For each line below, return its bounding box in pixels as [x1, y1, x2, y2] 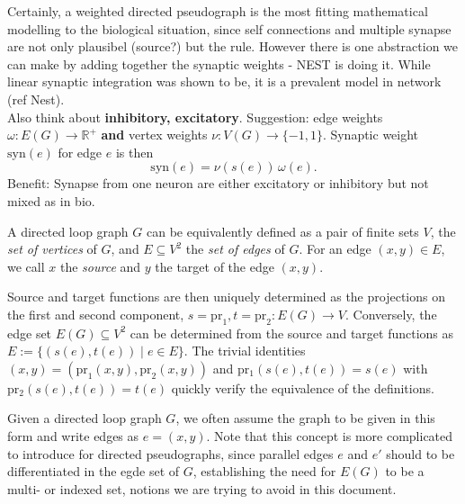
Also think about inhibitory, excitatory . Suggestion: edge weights [7, 107, 383, 126]
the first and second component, [7, 304, 184, 323]
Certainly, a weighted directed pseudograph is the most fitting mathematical [7, 2, 428, 20]
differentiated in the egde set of [7, 462, 180, 481]
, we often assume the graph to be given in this [175, 409, 435, 427]
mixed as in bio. [7, 191, 95, 210]
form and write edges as [7, 427, 139, 445]
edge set [7, 323, 52, 342]
